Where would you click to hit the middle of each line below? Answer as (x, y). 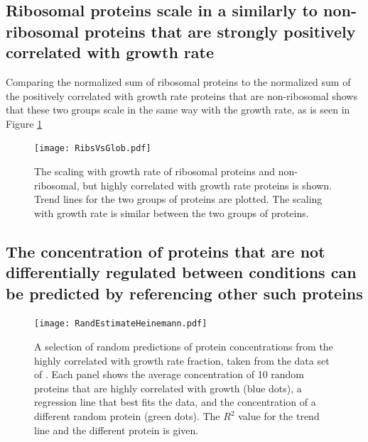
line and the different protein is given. (117, 430)
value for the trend (279, 416)
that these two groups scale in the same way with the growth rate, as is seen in (178, 110)
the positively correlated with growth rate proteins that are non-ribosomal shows (182, 95)
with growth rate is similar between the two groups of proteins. (172, 212)
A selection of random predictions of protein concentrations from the (184, 347)
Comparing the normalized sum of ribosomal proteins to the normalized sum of (178, 81)
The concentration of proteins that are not (166, 251)
